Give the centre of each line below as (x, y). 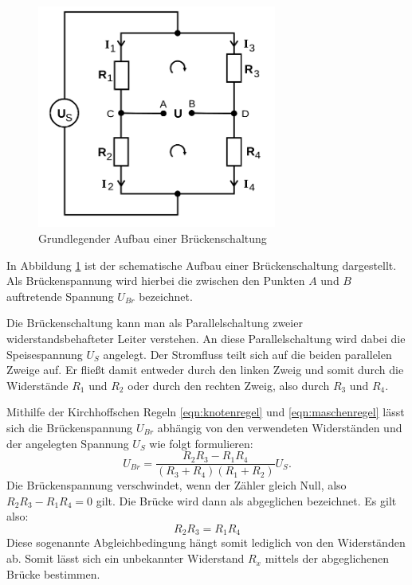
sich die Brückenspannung (70, 427)
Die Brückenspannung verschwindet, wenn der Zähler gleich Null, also (177, 485)
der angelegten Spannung (68, 443)
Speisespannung (45, 354)
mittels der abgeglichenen (327, 558)
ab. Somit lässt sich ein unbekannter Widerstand (126, 558)
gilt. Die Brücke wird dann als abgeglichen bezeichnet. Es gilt (246, 500)
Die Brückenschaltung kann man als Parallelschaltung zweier (155, 323)
